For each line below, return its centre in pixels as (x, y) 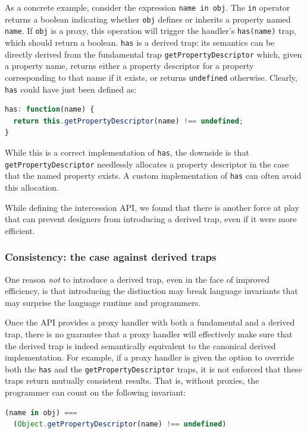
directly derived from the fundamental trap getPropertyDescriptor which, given (153, 54)
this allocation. (32, 187)
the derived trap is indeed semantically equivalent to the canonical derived (140, 345)
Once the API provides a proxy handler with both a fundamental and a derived (150, 322)
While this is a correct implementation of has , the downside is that (127, 152)
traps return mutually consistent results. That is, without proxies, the (132, 380)
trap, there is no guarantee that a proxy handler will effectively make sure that (149, 334)
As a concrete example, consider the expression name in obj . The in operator (148, 7)
